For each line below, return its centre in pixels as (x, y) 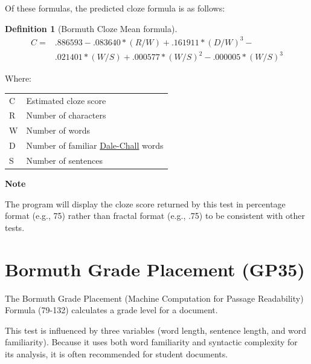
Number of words (58, 130)
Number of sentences (64, 160)
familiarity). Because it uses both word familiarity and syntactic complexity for (151, 342)
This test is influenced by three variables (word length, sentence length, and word (156, 330)
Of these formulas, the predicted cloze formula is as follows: (115, 8)
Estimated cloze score (66, 100)
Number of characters (66, 115)
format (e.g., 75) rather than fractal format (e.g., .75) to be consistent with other (155, 216)
